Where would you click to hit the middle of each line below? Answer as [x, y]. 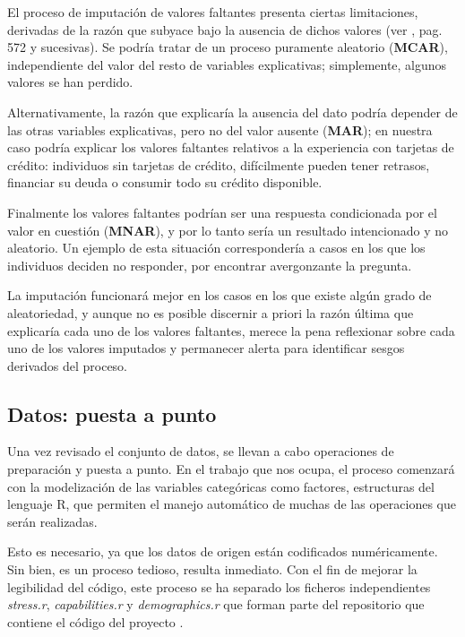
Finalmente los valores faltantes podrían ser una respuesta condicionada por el [222, 212]
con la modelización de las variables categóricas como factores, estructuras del [221, 486]
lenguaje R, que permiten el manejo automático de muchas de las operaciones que [232, 504]
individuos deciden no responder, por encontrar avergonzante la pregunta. [210, 265]
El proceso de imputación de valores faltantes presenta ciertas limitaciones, [213, 12]
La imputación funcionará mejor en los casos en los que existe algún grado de [220, 295]
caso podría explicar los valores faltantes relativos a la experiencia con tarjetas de [231, 147]
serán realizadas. [52, 521]
